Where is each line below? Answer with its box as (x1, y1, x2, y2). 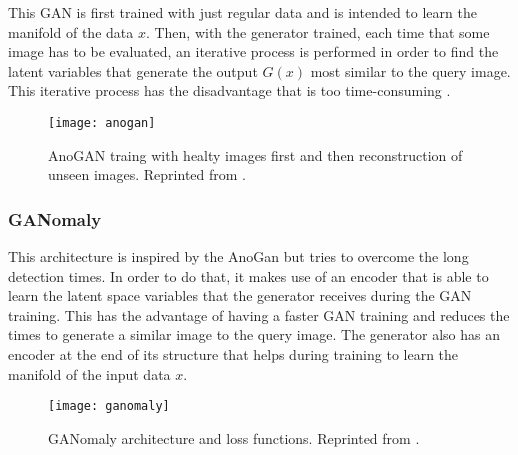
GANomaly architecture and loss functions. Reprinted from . (48, 427, 420, 448)
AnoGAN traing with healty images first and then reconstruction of (48, 144, 463, 165)
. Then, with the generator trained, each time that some (145, 21, 490, 42)
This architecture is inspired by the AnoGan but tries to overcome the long (8, 246, 469, 267)
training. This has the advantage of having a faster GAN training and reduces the (8, 304, 510, 325)
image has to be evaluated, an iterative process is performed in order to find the (8, 41, 499, 62)
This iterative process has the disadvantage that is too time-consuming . (8, 80, 451, 101)
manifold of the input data (8, 363, 171, 384)
